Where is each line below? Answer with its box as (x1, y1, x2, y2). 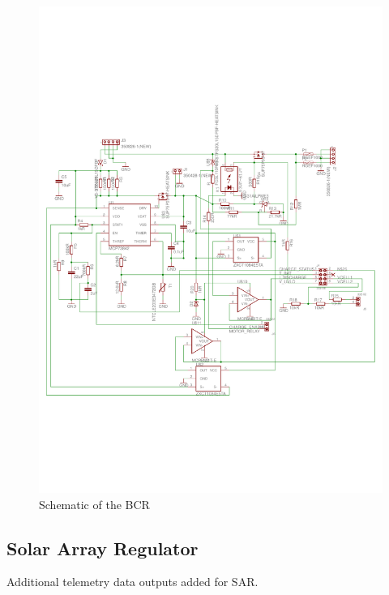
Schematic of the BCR (39, 495, 150, 512)
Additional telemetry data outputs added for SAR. (6, 573, 259, 590)
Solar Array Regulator (6, 535, 199, 560)
